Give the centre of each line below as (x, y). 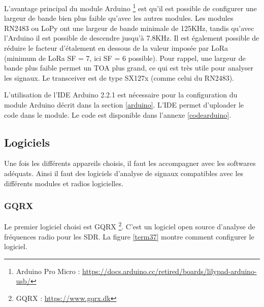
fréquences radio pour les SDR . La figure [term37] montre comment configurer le (129, 236)
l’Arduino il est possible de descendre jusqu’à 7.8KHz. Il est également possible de (132, 38)
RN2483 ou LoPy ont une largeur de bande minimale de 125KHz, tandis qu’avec (129, 28)
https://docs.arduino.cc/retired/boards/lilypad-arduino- (170, 271)
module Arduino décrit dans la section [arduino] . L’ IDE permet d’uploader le (124, 105)
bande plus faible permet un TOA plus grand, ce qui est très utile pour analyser (129, 68)
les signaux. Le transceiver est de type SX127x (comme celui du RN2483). (119, 77)
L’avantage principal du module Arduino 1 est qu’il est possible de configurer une (130, 7)
